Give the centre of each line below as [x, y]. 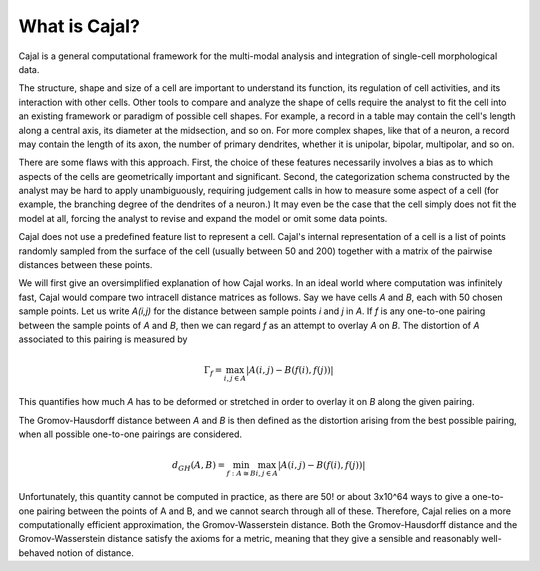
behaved [36, 552]
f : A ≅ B [241, 474]
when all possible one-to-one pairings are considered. [130, 434]
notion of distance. [95, 552]
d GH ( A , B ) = [198, 467]
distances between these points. [85, 265]
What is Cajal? [79, 26]
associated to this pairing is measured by [103, 339]
